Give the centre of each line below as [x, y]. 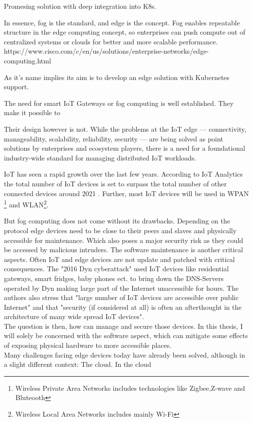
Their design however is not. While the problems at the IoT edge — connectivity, [125, 129]
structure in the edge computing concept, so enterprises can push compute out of [125, 32]
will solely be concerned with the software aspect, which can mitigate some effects [126, 335]
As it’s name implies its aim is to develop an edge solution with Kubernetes [117, 77]
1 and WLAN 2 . [26, 204]
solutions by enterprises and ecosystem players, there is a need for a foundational [125, 148]
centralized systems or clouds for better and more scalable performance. [111, 41]
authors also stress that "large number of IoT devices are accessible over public [121, 297]
